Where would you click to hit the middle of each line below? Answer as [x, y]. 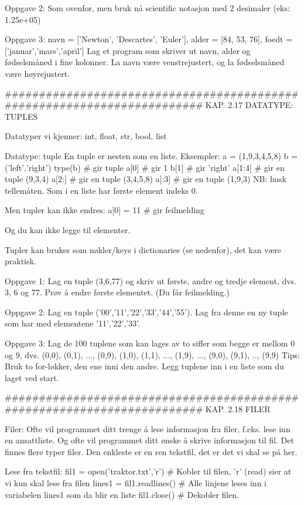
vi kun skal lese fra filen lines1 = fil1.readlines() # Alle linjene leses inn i [136, 483]
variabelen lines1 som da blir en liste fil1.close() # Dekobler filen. [122, 494]
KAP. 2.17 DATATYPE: [249, 105]
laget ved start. [32, 377]
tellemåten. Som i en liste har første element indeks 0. [101, 190]
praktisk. [21, 261]
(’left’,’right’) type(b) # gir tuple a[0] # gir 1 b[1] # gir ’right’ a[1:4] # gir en [145, 167]
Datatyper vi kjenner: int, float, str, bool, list [86, 136]
